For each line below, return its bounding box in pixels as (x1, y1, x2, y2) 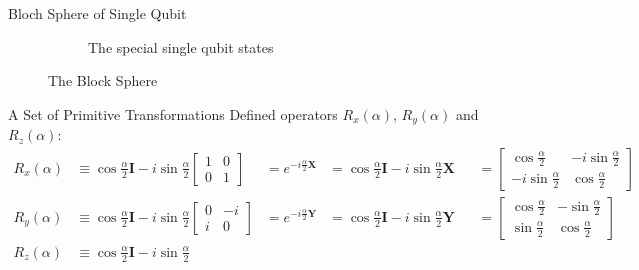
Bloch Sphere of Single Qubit (8, 3, 187, 23)
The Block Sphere (48, 70, 158, 91)
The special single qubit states (88, 36, 274, 57)
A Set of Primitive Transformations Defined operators (8, 103, 338, 124)
